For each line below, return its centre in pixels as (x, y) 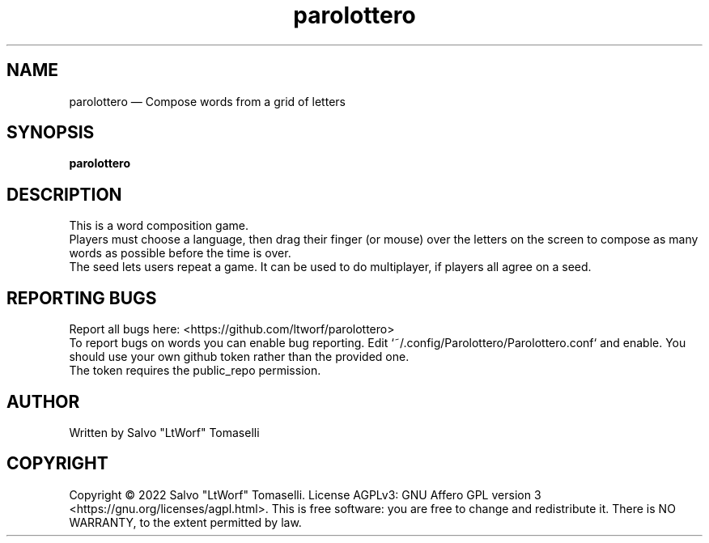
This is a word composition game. (159, 226)
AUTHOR (43, 401)
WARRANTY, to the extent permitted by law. (185, 522)
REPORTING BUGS (82, 298)
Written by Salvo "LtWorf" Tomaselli (164, 432)
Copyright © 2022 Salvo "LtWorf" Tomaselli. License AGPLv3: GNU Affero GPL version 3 (305, 494)
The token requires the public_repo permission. (195, 371)
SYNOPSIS (51, 133)
